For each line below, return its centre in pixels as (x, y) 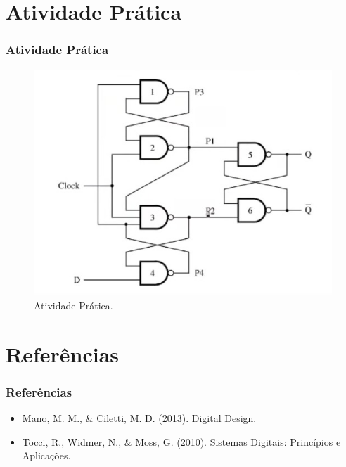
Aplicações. (46, 455)
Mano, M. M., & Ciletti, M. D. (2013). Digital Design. (139, 418)
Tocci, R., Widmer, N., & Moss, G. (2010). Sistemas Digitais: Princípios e (181, 441)
